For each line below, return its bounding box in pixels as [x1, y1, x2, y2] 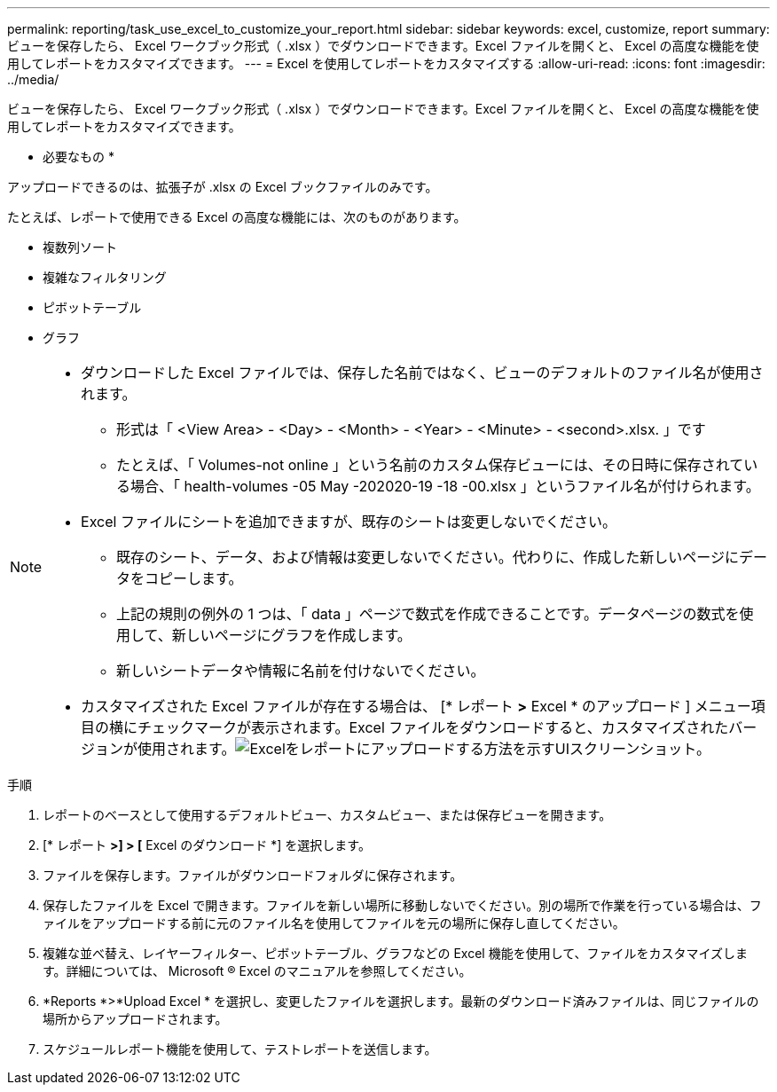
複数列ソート [43, 240, 117, 255]
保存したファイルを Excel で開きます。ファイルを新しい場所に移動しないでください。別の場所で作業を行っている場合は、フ [43, 898, 762, 913]
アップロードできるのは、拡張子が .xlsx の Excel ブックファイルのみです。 [7, 179, 438, 194]
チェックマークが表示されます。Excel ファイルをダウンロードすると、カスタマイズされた [137, 719, 729, 736]
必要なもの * [43, 149, 114, 164]
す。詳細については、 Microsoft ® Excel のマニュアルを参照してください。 [43, 963, 472, 978]
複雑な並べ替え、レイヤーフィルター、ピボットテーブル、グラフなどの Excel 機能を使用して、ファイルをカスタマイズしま [43, 946, 749, 961]
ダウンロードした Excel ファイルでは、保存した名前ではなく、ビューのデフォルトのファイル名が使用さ [81, 364, 764, 381]
